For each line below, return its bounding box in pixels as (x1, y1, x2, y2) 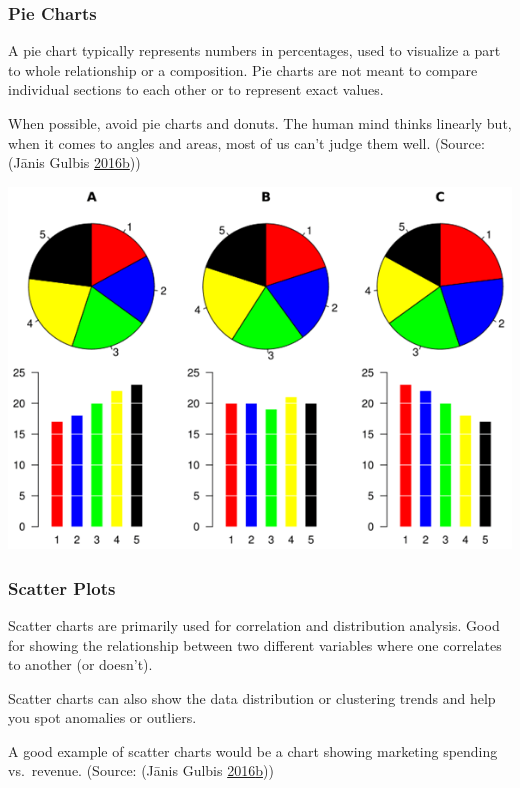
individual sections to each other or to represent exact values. (8, 79, 384, 100)
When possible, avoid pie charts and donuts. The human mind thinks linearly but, (8, 113, 512, 133)
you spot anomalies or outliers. (8, 707, 197, 728)
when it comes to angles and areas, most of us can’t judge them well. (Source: (8, 132, 485, 153)
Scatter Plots (8, 575, 116, 600)
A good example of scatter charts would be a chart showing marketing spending (8, 740, 498, 761)
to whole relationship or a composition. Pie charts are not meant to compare (8, 59, 478, 80)
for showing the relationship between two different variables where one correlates (8, 634, 502, 655)
